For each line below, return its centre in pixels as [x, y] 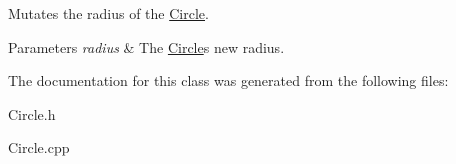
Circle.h [32, 113]
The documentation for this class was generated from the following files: [228, 80]
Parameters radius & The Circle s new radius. [146, 46]
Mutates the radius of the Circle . [108, 13]
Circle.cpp [39, 147]
